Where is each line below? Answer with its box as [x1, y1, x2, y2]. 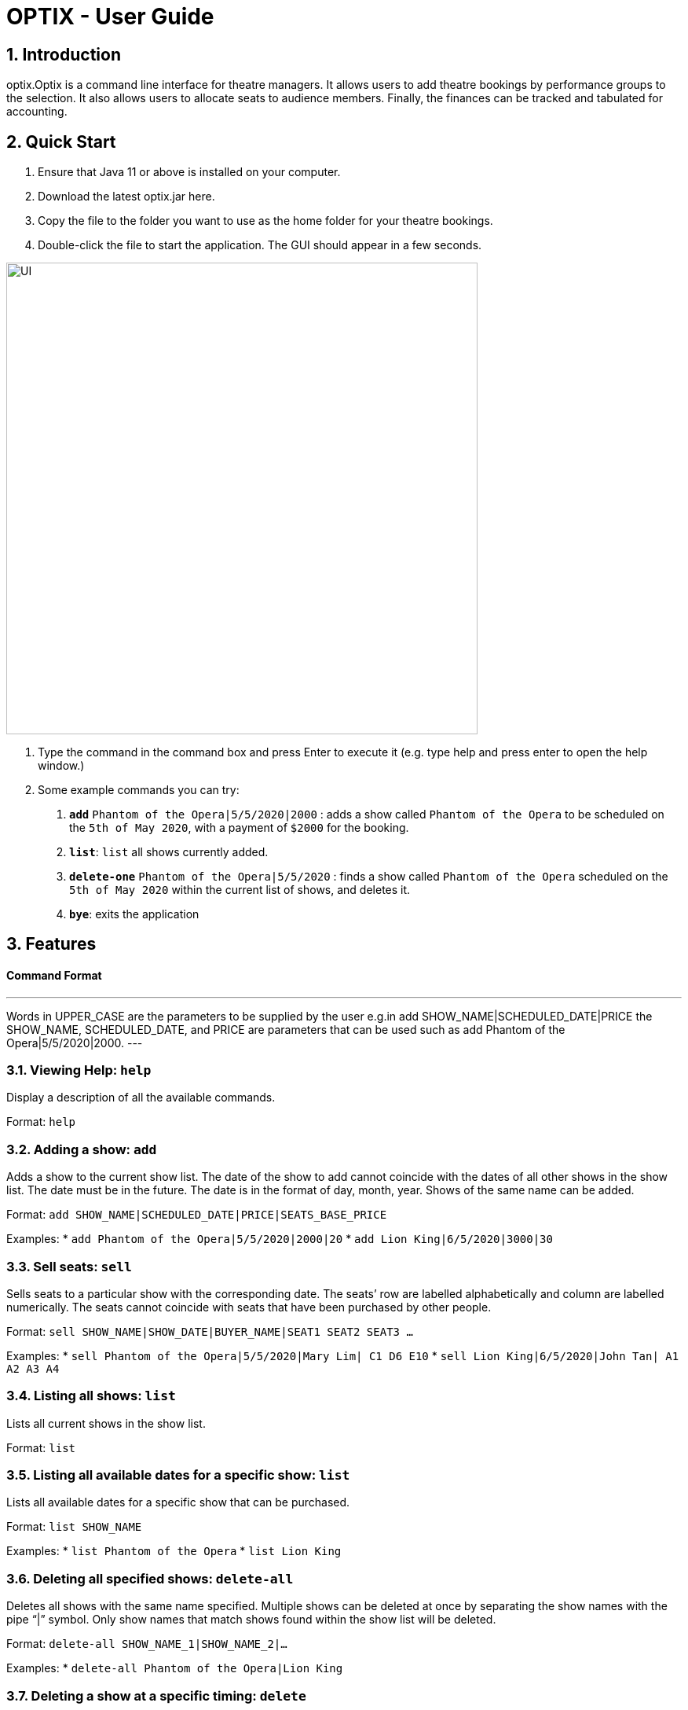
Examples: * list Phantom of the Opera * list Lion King [6, 1544, 342, 1558]
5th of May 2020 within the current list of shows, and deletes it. [69, 883, 411, 897]
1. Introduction [6, 44, 121, 64]
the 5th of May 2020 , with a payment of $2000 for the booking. [69, 821, 409, 835]
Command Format [6, 969, 102, 983]
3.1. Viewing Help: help [6, 1062, 152, 1079]
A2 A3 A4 [6, 1362, 60, 1375]
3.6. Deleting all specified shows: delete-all [6, 1570, 294, 1587]
